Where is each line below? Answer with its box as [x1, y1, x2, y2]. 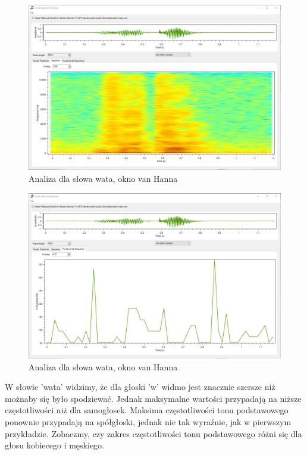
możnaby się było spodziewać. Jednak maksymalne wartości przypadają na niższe [5, 392, 302, 404]
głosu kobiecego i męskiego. [5, 439, 104, 451]
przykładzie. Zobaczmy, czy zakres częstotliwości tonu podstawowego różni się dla [5, 427, 302, 439]
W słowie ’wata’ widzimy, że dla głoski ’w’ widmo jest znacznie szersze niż [5, 380, 275, 393]
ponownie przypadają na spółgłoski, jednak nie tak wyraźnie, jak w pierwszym [5, 416, 292, 428]
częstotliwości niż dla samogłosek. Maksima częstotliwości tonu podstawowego [5, 404, 289, 416]
